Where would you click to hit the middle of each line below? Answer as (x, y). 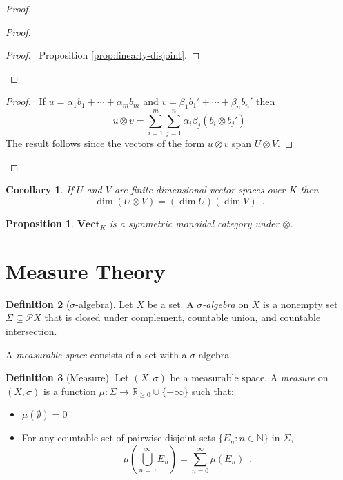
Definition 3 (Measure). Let (67, 377)
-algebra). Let (104, 304)
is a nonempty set (301, 304)
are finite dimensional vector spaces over (200, 190)
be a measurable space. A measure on (249, 377)
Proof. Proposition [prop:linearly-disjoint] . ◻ (103, 55)
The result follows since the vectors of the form (105, 143)
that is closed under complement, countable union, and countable (183, 317)
